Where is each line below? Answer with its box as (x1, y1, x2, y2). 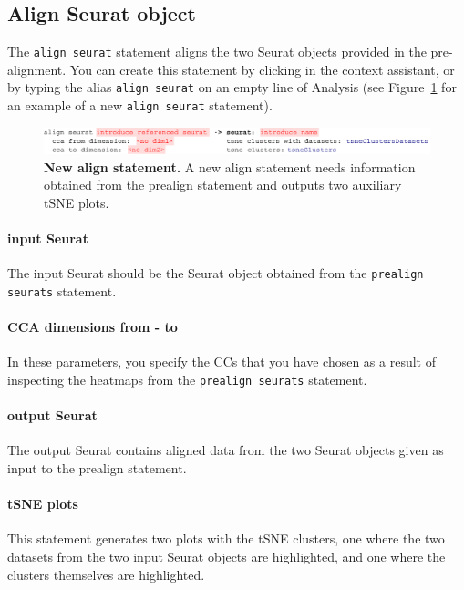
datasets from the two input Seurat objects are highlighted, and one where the (7, 547, 446, 566)
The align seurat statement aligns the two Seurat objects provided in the (7, 42, 427, 61)
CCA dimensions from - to (7, 317, 178, 336)
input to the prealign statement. (7, 459, 187, 478)
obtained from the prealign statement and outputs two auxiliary (44, 175, 402, 194)
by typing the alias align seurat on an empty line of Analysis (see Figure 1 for (7, 78, 457, 97)
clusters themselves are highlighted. (7, 564, 205, 584)
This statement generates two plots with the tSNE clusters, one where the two (7, 529, 445, 548)
